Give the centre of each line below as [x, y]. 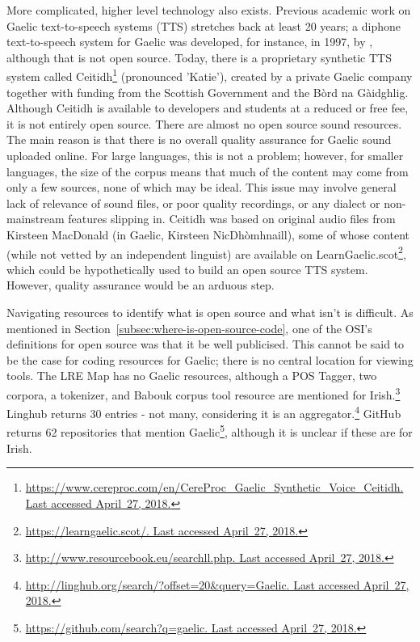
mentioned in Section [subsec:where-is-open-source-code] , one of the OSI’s [189, 328]
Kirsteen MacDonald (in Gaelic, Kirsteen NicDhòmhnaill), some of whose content [208, 234]
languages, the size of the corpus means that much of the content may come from [208, 171]
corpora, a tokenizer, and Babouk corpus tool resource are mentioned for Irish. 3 [204, 393]
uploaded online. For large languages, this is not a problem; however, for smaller [205, 155]
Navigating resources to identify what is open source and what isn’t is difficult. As [210, 312]
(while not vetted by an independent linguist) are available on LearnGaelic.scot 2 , [206, 252]
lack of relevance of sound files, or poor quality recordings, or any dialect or [193, 203]
